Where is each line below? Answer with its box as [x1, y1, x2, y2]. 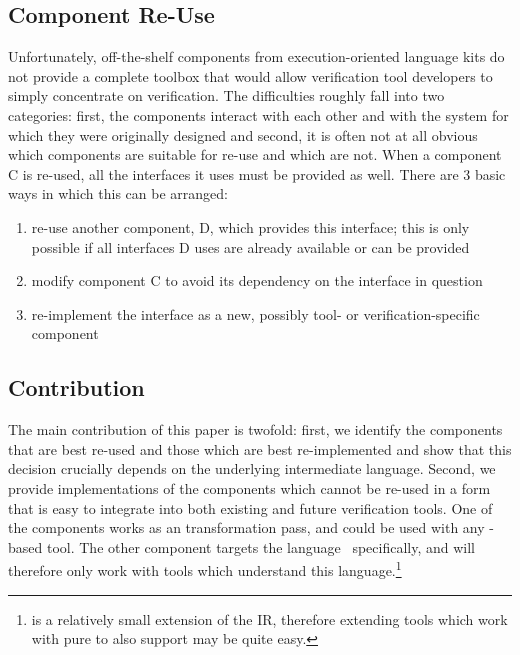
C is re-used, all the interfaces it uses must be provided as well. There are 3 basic [8, 163, 506, 184]
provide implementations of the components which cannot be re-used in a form [8, 477, 491, 498]
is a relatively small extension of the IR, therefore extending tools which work [31, 608, 508, 629]
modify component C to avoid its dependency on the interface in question [31, 270, 483, 291]
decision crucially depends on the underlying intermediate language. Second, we [8, 458, 496, 479]
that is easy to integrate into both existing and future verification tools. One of [8, 497, 493, 518]
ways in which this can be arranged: [8, 183, 228, 204]
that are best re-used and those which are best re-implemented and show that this [8, 438, 512, 459]
